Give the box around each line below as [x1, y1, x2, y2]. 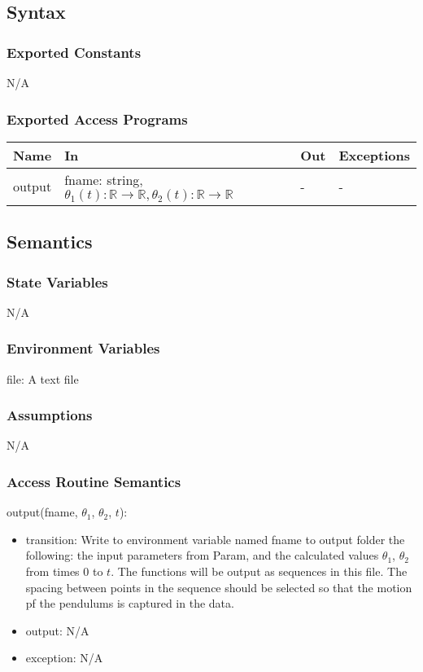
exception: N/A [25, 649, 103, 666]
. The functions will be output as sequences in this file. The [111, 563, 408, 580]
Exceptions [338, 145, 410, 165]
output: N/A [25, 621, 89, 639]
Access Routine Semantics [7, 471, 181, 491]
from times [25, 563, 80, 580]
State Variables [7, 271, 108, 292]
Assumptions [7, 405, 93, 425]
